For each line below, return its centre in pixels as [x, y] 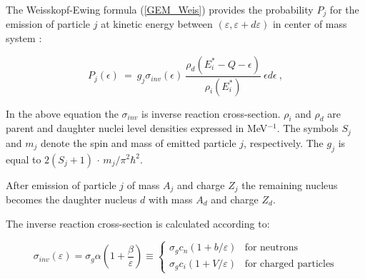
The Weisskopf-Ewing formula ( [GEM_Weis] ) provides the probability [160, 9]
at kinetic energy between [157, 24]
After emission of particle [61, 184]
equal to [24, 159]
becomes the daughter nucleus [71, 199]
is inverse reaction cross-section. [211, 113]
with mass [170, 199]
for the [344, 9]
